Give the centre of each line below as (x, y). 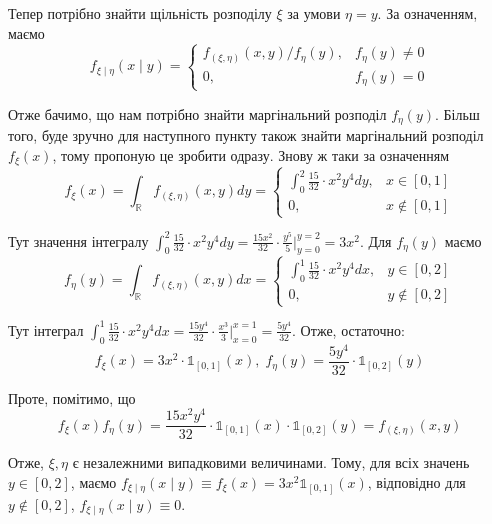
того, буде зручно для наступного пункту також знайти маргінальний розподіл (246, 135)
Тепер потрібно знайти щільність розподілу (140, 13)
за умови (314, 13)
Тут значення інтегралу (78, 240)
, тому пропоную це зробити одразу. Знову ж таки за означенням (251, 154)
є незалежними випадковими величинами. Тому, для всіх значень (271, 462)
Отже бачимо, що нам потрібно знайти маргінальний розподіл (197, 113)
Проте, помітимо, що (72, 397)
